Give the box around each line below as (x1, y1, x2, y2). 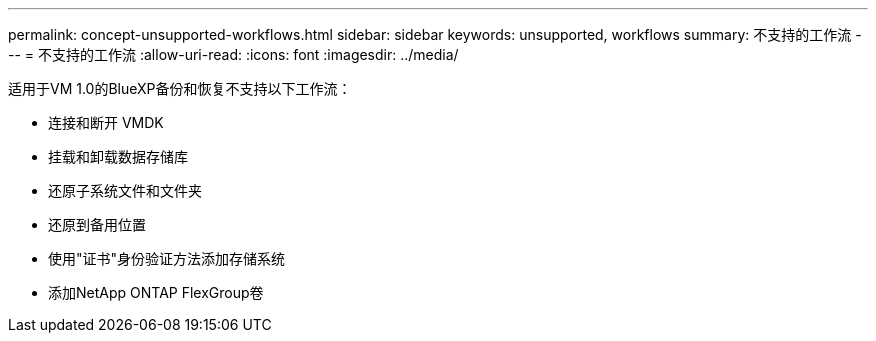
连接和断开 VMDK (48, 114, 164, 131)
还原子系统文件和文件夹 (48, 182, 202, 199)
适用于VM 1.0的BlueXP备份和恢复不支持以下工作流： (8, 80, 352, 97)
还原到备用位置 (48, 216, 146, 233)
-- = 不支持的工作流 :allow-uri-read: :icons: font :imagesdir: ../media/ (8, 46, 459, 63)
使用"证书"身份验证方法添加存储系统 (48, 250, 286, 267)
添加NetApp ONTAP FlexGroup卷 (48, 284, 264, 301)
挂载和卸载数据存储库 (48, 148, 188, 165)
